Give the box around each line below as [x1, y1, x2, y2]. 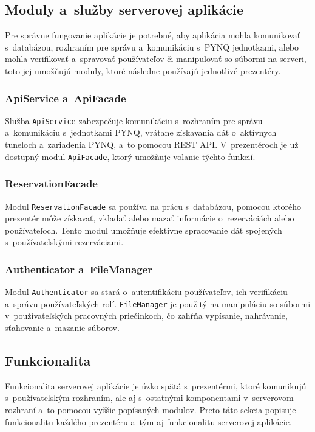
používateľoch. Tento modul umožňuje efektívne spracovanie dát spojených [5, 223, 282, 236]
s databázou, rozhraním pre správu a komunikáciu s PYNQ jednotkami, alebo [5, 40, 299, 53]
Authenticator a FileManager [5, 261, 153, 276]
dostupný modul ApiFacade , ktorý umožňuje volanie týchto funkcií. [5, 150, 256, 162]
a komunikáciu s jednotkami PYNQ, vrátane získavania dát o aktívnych [5, 126, 277, 139]
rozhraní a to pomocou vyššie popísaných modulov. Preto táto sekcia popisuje [5, 403, 296, 416]
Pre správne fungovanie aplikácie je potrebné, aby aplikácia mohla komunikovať [5, 29, 301, 41]
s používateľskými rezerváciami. [5, 235, 124, 248]
